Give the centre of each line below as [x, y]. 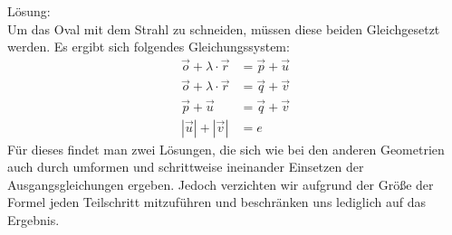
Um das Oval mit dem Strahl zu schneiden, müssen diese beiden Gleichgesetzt [224, 28]
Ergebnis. [34, 219]
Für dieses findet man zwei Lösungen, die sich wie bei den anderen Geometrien [226, 149]
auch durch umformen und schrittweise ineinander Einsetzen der [186, 167]
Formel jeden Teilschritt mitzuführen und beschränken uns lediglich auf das [216, 202]
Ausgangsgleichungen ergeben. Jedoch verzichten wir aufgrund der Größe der [221, 184]
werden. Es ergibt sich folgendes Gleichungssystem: [149, 47]
